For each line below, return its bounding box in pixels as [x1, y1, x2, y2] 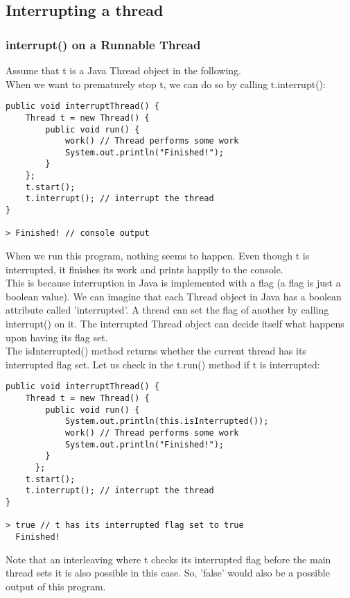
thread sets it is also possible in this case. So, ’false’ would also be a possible [6, 565, 330, 580]
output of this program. [6, 579, 106, 593]
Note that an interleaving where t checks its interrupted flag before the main [6, 552, 331, 566]
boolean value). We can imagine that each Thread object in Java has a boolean [6, 289, 342, 303]
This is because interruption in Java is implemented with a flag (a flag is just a [6, 275, 341, 290]
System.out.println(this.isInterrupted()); [64, 416, 269, 427]
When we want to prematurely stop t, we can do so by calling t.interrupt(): [6, 76, 326, 91]
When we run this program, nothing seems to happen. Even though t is [6, 248, 310, 263]
